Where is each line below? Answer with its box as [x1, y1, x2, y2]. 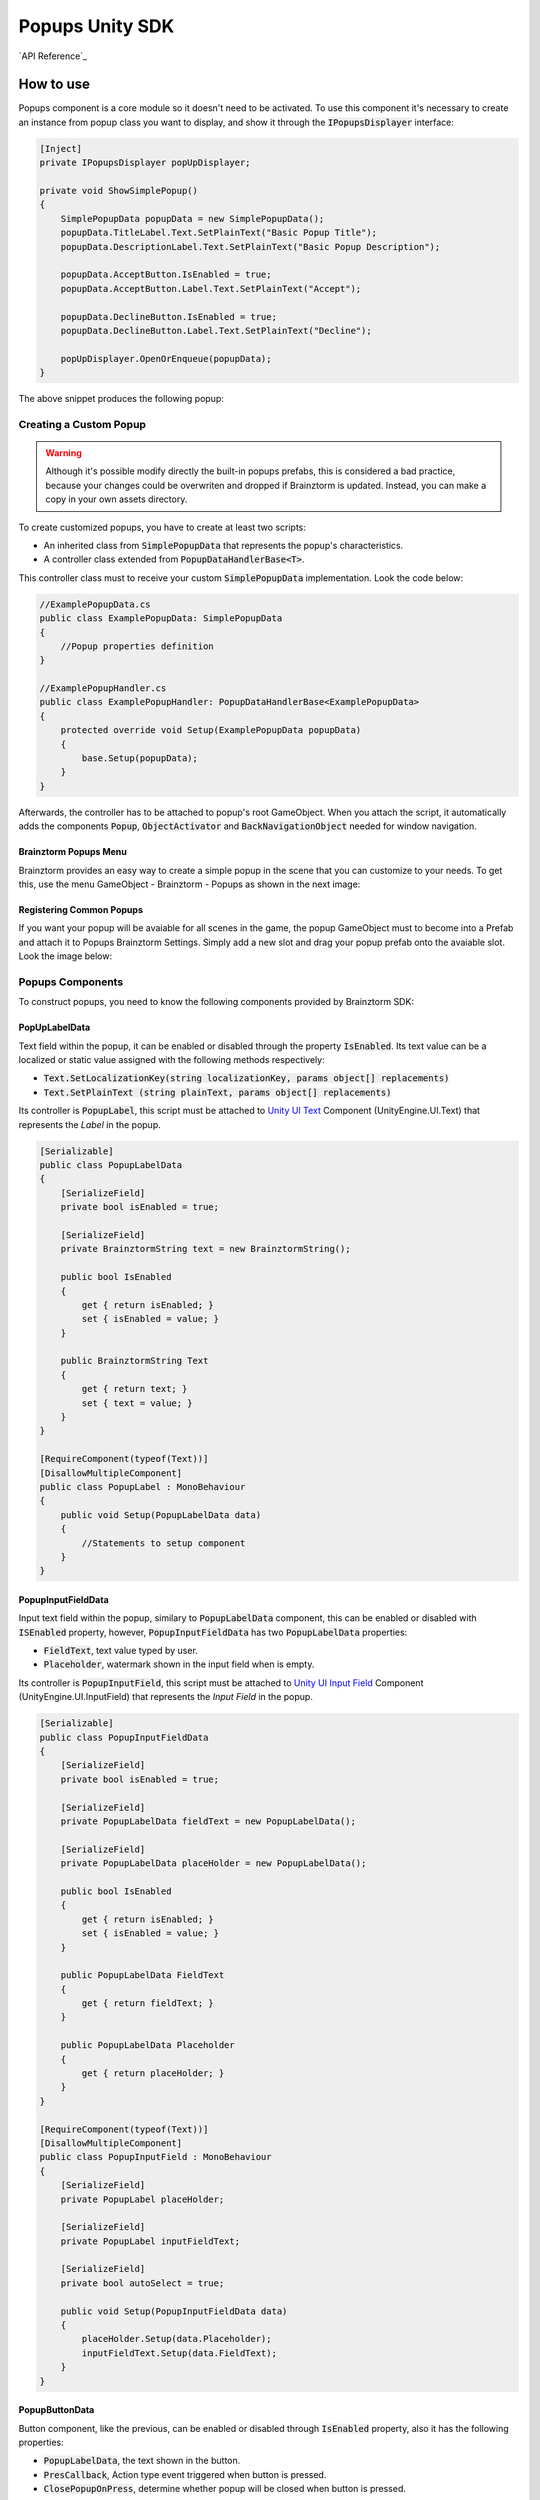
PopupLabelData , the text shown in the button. [43, 2455, 241, 2467]
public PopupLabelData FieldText [60, 1970, 225, 1981]
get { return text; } [81, 1383, 188, 1395]
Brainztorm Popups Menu [18, 846, 127, 858]
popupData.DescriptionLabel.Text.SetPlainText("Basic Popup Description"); [60, 241, 441, 252]
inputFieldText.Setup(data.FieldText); [81, 2347, 277, 2359]
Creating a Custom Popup [18, 417, 147, 431]
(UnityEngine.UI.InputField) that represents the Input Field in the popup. [18, 1691, 314, 1703]
